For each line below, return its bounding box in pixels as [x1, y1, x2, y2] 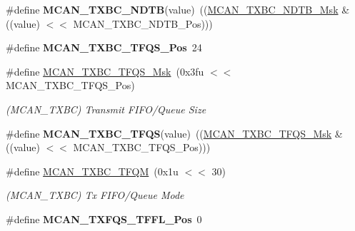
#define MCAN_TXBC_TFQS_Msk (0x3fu [6, 63, 204, 78]
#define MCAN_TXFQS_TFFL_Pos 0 [6, 211, 202, 226]
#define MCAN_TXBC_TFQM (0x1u [6, 163, 179, 178]
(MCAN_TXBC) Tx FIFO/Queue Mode [6, 188, 184, 202]
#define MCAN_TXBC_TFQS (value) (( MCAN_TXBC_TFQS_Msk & [6, 125, 343, 140]
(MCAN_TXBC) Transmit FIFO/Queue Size [6, 101, 206, 116]
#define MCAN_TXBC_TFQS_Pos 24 [6, 40, 202, 55]
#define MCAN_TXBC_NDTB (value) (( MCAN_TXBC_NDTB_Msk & [6, 2, 350, 16]
